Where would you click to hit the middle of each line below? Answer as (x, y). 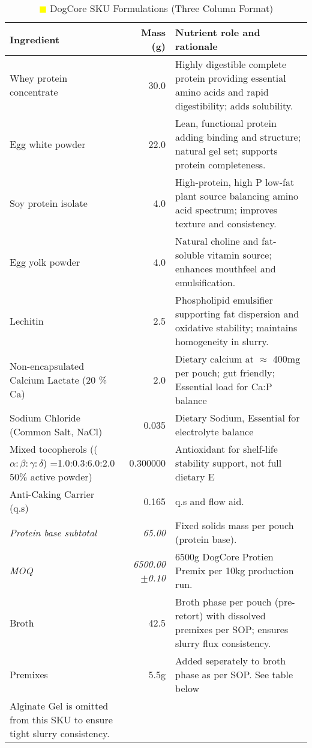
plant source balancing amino (237, 196)
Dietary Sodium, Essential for (238, 418)
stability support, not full (229, 463)
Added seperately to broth (231, 661)
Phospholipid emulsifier (224, 300)
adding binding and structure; (238, 137)
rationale (196, 46)
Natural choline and (217, 241)
